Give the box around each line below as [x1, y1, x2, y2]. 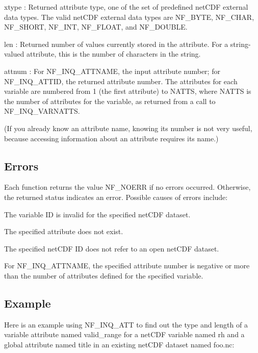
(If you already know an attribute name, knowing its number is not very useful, [4, 122, 252, 133]
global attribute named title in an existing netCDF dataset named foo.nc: [4, 339, 235, 349]
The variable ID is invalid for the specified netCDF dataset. [4, 209, 191, 219]
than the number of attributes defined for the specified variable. [4, 270, 203, 281]
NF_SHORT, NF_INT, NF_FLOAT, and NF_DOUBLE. [4, 21, 188, 32]
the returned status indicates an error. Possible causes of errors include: [4, 191, 228, 202]
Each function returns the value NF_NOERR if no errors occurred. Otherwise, [4, 182, 251, 192]
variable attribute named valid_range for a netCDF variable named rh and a [4, 329, 245, 340]
